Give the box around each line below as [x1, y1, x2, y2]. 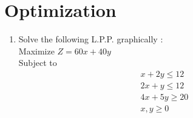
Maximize [18, 44, 55, 57]
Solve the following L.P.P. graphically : [18, 33, 163, 45]
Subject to [18, 56, 57, 69]
